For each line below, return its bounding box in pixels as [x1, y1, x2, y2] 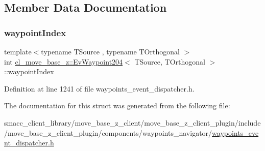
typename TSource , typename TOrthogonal [41, 46, 180, 56]
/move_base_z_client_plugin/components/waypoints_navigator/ [4, 127, 212, 138]
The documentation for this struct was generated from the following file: [4, 100, 230, 111]
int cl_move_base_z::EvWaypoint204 [4, 56, 123, 67]
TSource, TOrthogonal [134, 56, 205, 67]
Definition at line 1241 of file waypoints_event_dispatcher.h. [4, 83, 195, 94]
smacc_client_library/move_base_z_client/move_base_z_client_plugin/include [4, 117, 261, 128]
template [4, 46, 32, 56]
